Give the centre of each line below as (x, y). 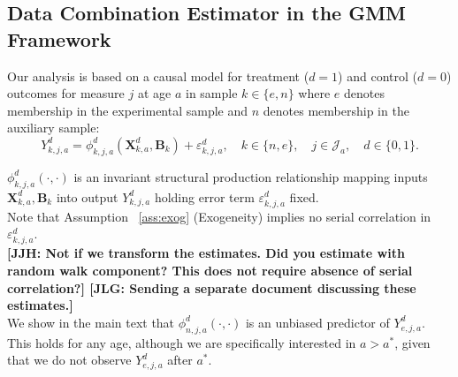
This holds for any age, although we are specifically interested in (182, 342)
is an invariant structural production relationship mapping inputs (251, 176)
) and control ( (378, 75)
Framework (59, 38)
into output (87, 196)
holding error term (204, 196)
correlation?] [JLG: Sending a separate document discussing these (212, 287)
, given (412, 342)
